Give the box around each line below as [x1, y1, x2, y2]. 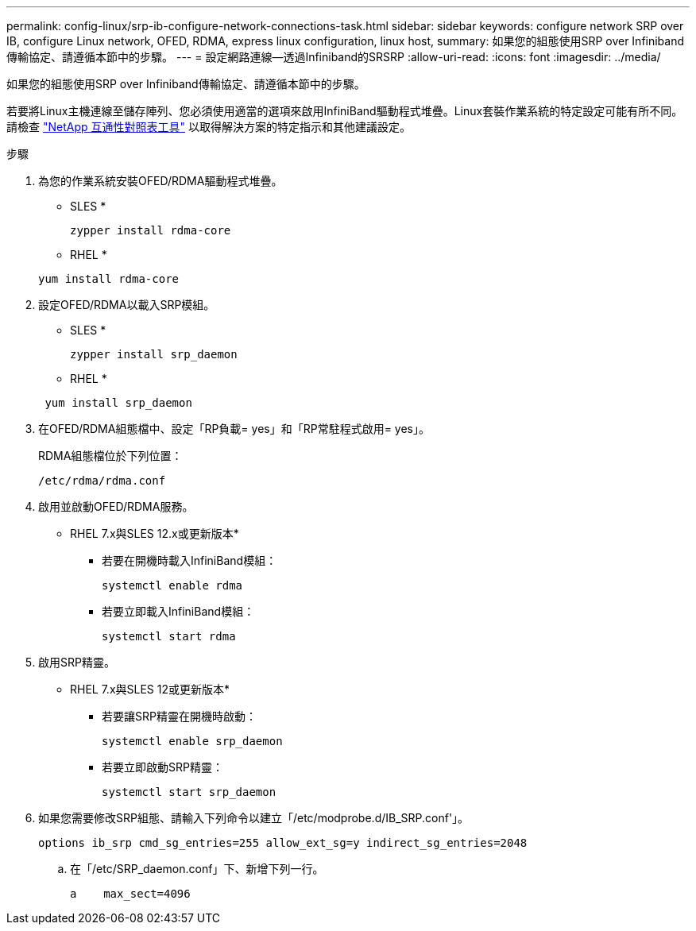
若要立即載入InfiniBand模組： [102, 605, 255, 618]
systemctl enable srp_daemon [102, 735, 283, 748]
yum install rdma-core [38, 272, 180, 285]
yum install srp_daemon [44, 396, 192, 409]
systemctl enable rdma [102, 579, 243, 592]
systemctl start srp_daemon [102, 786, 276, 798]
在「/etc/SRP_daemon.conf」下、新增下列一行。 [70, 862, 324, 875]
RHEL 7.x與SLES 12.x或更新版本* [70, 527, 239, 540]
